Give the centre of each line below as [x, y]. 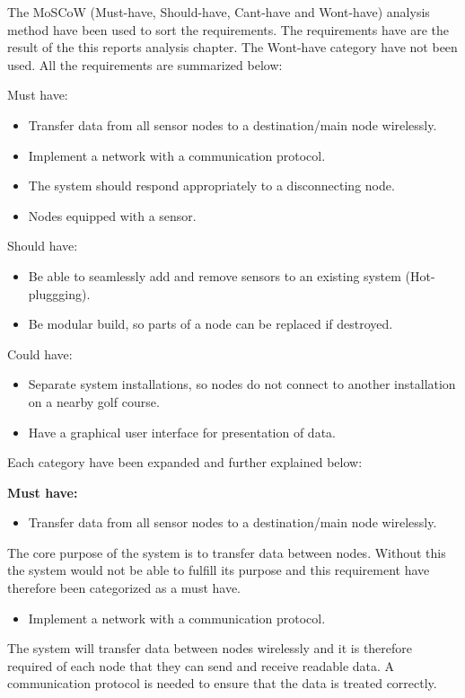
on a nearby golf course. [94, 401]
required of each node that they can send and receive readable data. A [201, 665]
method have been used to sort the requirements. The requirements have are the [228, 29]
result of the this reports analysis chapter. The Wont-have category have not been [232, 47]
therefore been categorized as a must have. [124, 588]
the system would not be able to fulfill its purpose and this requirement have [219, 570]
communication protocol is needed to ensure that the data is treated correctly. [222, 683]
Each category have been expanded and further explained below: [185, 462]
